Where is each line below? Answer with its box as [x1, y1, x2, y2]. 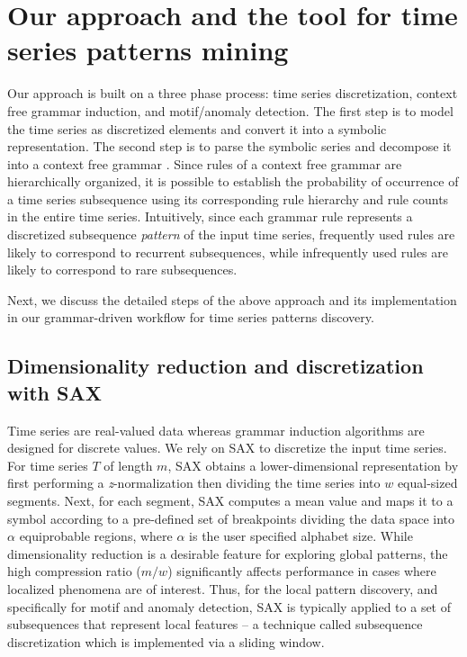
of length [103, 455, 153, 474]
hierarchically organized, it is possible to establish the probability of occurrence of [7, 172, 459, 191]
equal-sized [397, 473, 458, 492]
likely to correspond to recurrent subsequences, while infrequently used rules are [7, 242, 448, 261]
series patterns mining [7, 31, 289, 68]
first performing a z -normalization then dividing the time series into [7, 473, 381, 492]
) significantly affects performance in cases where [167, 562, 436, 580]
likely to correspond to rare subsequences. [7, 260, 238, 279]
